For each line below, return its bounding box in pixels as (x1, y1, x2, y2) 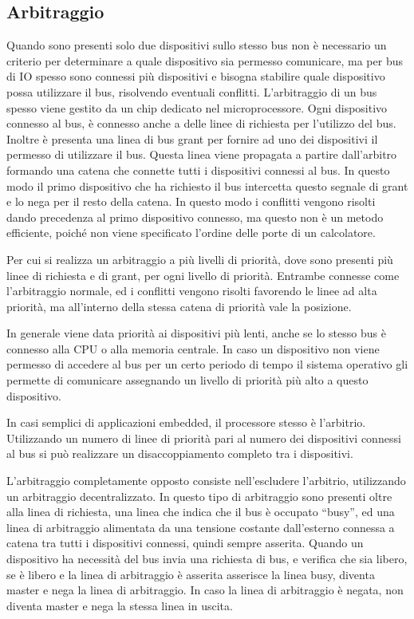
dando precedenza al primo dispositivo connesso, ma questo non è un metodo (6, 208, 384, 225)
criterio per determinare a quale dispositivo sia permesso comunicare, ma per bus (6, 52, 403, 69)
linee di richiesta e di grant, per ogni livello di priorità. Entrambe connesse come (6, 266, 400, 283)
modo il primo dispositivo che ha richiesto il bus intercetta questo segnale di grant (6, 177, 408, 194)
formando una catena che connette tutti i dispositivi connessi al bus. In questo (6, 161, 390, 178)
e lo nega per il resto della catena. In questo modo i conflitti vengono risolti (6, 193, 376, 210)
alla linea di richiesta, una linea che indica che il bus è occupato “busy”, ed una (6, 503, 395, 520)
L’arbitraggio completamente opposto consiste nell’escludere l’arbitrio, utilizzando (6, 472, 406, 489)
